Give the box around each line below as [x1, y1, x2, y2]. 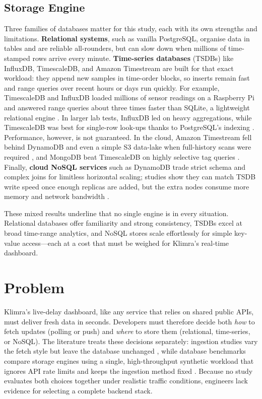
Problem [4, 277, 64, 298]
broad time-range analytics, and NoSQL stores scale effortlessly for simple [4, 228, 232, 238]
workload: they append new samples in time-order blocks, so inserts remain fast [4, 73, 250, 83]
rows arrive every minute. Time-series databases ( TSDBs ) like [32, 52, 234, 63]
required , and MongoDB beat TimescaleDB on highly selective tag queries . [4, 151, 240, 162]
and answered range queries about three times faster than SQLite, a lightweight [4, 102, 250, 112]
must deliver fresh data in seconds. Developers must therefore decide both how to [4, 316, 255, 326]
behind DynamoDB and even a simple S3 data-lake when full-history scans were [4, 142, 251, 152]
